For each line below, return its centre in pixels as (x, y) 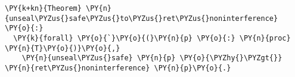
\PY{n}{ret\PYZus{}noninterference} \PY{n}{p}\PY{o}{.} (118, 68)
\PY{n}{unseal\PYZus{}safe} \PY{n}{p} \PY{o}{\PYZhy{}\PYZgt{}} (152, 58)
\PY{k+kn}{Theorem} (43, 8)
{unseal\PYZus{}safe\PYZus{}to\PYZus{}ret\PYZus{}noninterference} (142, 18)
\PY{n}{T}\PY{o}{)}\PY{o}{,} (63, 48)
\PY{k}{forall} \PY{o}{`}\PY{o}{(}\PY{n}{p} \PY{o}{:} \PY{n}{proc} (152, 38)
